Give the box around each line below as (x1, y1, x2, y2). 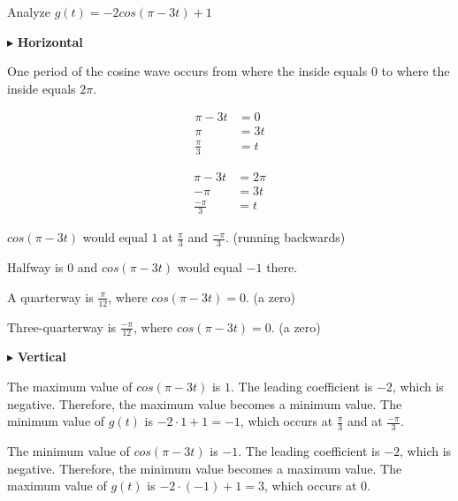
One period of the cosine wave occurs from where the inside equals (7, 62, 368, 80)
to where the (381, 62, 450, 80)
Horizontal (17, 32, 83, 50)
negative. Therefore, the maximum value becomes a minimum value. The (7, 394, 402, 413)
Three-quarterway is (7, 317, 117, 336)
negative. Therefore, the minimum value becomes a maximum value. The (7, 459, 402, 477)
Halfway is (7, 258, 64, 277)
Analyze (7, 3, 50, 20)
